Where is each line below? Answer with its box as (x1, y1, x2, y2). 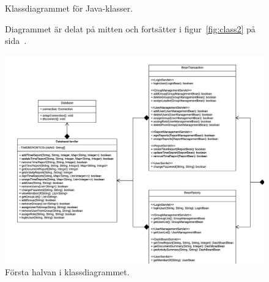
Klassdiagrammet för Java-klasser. (5, 2, 133, 14)
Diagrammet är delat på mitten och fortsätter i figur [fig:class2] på (5, 22, 256, 35)
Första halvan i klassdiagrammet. (5, 266, 130, 278)
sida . (5, 34, 27, 47)
